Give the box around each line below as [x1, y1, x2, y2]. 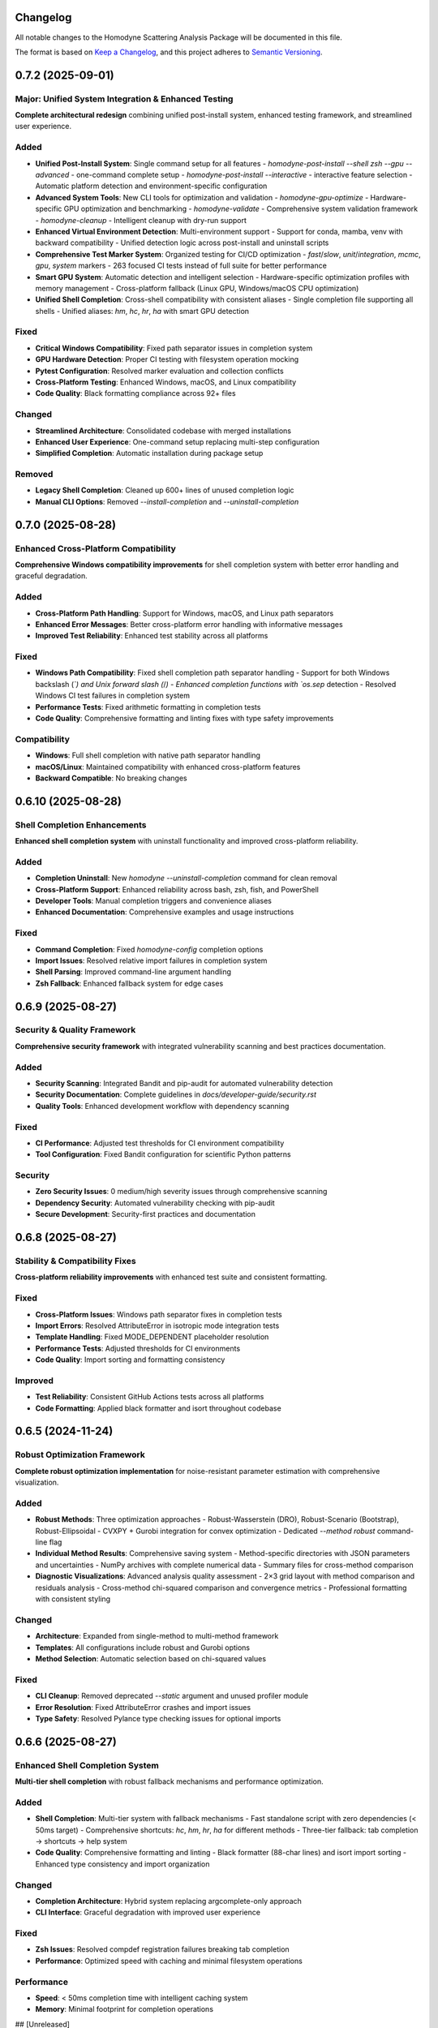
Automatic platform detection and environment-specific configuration [35, 181, 268, 191]
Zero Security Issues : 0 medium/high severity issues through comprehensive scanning [35, 1187, 328, 1197]
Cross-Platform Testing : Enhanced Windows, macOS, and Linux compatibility [35, 377, 297, 387]
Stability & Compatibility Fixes [15, 1256, 137, 1267]
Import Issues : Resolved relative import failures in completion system [35, 956, 268, 965]
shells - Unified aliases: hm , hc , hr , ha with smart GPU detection [35, 306, 250, 316]
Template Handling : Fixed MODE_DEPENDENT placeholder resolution [35, 1332, 269, 1342]
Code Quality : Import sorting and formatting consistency [35, 1355, 225, 1364]
